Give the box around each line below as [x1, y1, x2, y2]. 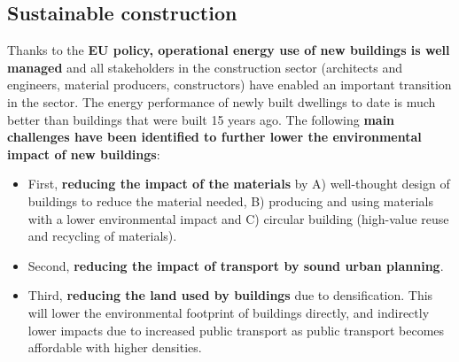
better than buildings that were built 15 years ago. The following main [7, 110, 395, 128]
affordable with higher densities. [27, 338, 202, 357]
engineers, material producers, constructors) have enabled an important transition [7, 75, 452, 94]
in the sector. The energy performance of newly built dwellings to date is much [7, 92, 436, 111]
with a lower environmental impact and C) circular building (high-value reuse [27, 209, 449, 227]
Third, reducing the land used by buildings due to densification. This [27, 286, 433, 304]
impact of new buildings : [7, 144, 160, 163]
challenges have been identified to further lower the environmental [7, 127, 422, 146]
